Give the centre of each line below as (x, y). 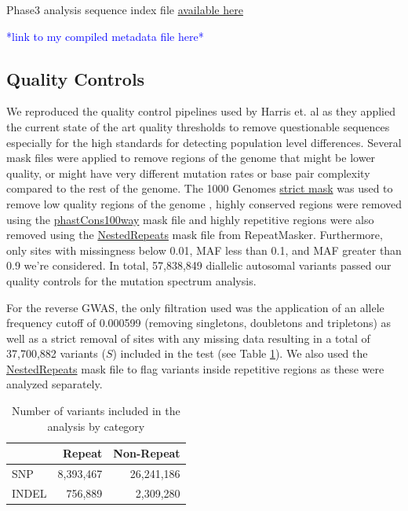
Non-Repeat (147, 453)
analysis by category (96, 426)
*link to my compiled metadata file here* (105, 36)
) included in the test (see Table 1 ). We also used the (240, 353)
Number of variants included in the (96, 411)
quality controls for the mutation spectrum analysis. (131, 280)
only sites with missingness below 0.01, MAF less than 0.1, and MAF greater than (204, 250)
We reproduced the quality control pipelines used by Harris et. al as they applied (201, 111)
